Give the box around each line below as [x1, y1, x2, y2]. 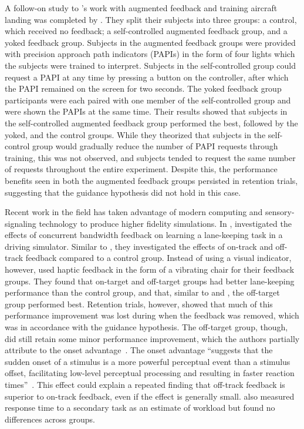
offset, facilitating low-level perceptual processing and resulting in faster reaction [5, 367, 295, 379]
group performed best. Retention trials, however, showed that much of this [5, 297, 273, 310]
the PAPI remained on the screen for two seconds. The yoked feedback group [5, 82, 282, 95]
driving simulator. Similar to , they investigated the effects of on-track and [5, 240, 273, 252]
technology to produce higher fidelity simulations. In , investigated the [39, 217, 292, 229]
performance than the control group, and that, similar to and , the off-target [5, 286, 280, 299]
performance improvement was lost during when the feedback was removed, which [5, 309, 299, 321]
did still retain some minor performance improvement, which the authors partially [5, 332, 300, 344]
